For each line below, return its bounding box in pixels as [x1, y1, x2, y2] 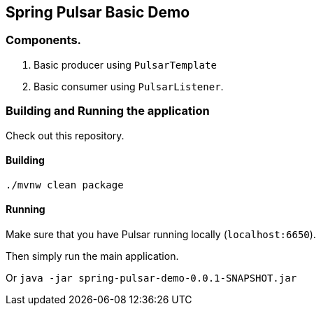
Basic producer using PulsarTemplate [34, 58, 217, 71]
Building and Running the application [6, 104, 210, 118]
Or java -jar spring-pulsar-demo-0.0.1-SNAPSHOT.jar [6, 271, 297, 284]
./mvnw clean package [6, 179, 124, 191]
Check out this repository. [6, 129, 124, 141]
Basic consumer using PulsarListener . [34, 80, 224, 92]
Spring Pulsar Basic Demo [6, 4, 190, 21]
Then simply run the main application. [6, 249, 179, 262]
